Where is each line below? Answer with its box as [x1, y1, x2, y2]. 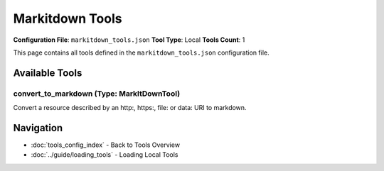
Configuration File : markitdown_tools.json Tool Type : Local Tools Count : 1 [13, 35, 245, 44]
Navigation [13, 121, 63, 134]
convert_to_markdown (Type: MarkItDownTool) [13, 89, 181, 99]
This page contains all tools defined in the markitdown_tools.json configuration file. [13, 48, 270, 57]
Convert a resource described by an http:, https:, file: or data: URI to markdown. [13, 104, 247, 112]
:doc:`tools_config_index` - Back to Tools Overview [31, 140, 181, 149]
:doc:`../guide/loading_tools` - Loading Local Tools [31, 150, 178, 159]
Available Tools [13, 67, 82, 79]
